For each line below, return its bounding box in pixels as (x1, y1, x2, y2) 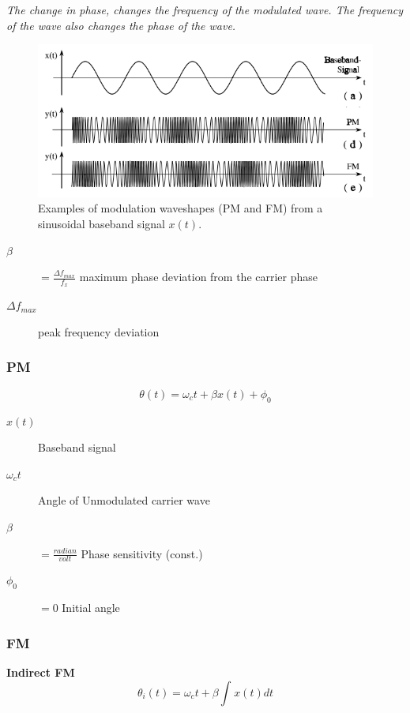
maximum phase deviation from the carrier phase (79, 268, 318, 285)
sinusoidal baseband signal (38, 215, 165, 231)
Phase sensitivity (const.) (81, 545, 203, 561)
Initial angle (62, 599, 120, 616)
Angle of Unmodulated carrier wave (38, 492, 210, 508)
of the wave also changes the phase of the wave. (6, 17, 236, 33)
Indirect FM (6, 663, 75, 680)
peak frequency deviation (38, 323, 160, 340)
